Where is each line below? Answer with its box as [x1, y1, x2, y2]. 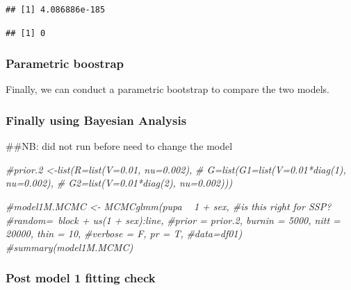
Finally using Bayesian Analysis [6, 111, 187, 128]
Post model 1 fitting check [6, 269, 156, 287]
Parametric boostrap [6, 55, 124, 72]
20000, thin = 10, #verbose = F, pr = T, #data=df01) [6, 226, 243, 241]
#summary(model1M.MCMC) [6, 239, 133, 254]
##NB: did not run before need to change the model [6, 139, 233, 153]
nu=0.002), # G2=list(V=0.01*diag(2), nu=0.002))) [6, 176, 233, 190]
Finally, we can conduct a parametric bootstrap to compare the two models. [6, 82, 329, 96]
